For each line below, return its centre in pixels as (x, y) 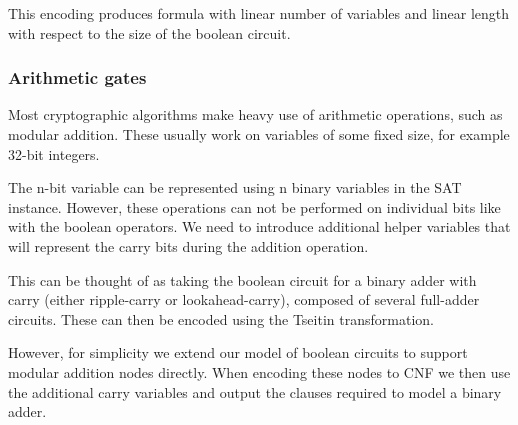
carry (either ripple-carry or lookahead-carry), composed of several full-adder (244, 299)
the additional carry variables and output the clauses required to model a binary (255, 391)
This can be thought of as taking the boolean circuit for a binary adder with (242, 279)
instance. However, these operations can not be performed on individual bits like (254, 206)
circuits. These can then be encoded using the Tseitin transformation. (221, 318)
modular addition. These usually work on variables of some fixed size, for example (259, 134)
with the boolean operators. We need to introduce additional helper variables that (259, 226)
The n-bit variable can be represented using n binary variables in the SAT (235, 187)
